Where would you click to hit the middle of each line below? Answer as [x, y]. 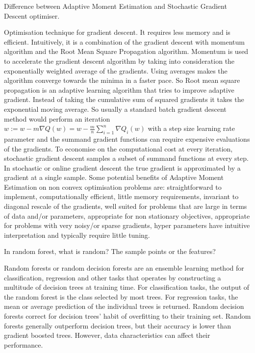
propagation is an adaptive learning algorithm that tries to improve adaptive [119, 89]
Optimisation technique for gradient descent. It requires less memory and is [117, 32]
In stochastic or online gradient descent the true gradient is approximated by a [122, 167]
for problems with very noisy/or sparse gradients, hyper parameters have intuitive [127, 225]
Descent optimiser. [32, 15]
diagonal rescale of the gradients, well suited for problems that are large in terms [126, 206]
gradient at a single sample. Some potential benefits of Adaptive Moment [114, 177]
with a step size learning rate [191, 128]
